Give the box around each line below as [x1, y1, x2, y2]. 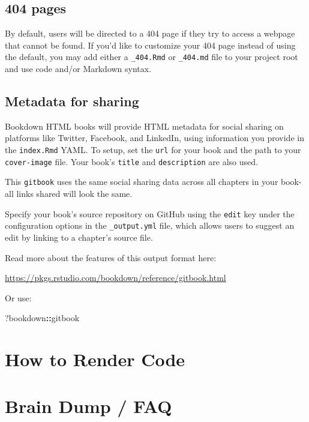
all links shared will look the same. [5, 187, 133, 199]
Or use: [5, 291, 32, 304]
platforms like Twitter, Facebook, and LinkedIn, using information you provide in [5, 131, 304, 144]
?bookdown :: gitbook [5, 312, 80, 324]
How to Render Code [5, 347, 185, 372]
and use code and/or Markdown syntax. [5, 62, 152, 75]
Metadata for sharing [5, 92, 139, 110]
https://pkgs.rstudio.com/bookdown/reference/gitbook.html [5, 271, 226, 284]
